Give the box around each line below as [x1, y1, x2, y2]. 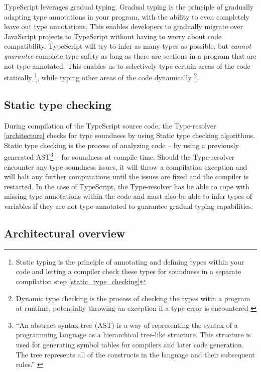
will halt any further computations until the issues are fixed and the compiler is [4, 171, 249, 182]
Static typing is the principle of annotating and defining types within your [16, 256, 244, 267]
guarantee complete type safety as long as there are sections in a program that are [4, 50, 256, 61]
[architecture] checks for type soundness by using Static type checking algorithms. [4, 130, 255, 141]
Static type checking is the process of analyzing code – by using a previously [4, 140, 239, 150]
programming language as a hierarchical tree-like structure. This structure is [16, 329, 251, 340]
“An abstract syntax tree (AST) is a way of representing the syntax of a [16, 319, 238, 330]
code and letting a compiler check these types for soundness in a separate [16, 266, 241, 277]
